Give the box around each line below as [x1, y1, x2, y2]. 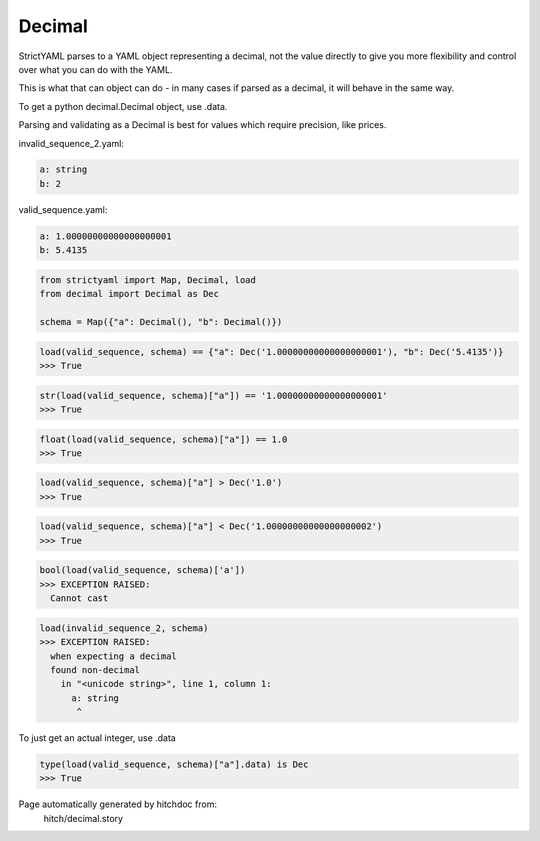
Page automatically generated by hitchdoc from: [18, 798, 217, 810]
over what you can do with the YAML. [18, 63, 173, 75]
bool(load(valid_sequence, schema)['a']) [39, 565, 246, 576]
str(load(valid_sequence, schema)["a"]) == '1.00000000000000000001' [39, 390, 388, 401]
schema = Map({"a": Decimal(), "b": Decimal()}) [39, 316, 283, 327]
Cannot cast [50, 593, 109, 604]
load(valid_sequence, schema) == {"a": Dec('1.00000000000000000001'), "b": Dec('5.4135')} [39, 346, 504, 357]
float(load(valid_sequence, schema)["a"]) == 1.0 [39, 433, 288, 445]
